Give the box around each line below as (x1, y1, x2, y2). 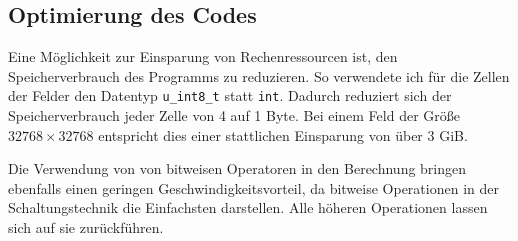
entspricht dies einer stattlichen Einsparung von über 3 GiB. (98, 124, 468, 145)
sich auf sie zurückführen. (8, 217, 164, 238)
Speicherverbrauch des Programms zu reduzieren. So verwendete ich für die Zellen (8, 65, 510, 86)
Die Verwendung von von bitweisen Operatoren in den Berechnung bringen (8, 158, 467, 179)
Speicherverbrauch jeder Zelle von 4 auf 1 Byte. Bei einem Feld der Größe (8, 105, 461, 126)
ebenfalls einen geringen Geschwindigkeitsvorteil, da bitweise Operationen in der (8, 177, 499, 198)
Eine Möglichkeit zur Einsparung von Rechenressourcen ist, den (8, 46, 398, 67)
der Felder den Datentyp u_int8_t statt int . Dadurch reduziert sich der (8, 85, 452, 106)
